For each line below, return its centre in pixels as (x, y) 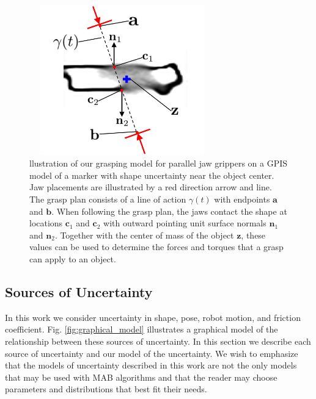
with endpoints (242, 199)
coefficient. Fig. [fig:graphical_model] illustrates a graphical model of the (141, 329)
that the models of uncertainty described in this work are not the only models (151, 365)
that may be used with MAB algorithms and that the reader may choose (141, 377)
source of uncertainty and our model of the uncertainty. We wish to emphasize (152, 353)
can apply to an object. (73, 259)
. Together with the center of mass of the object (144, 235)
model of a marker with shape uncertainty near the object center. (152, 175)
